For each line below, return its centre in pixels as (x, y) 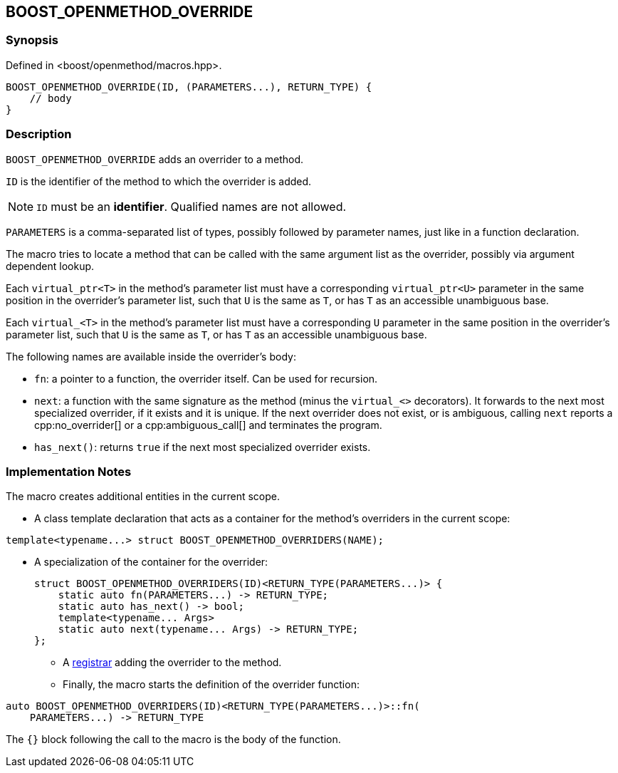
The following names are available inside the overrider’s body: (151, 356)
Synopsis (32, 40)
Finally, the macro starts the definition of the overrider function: (211, 685)
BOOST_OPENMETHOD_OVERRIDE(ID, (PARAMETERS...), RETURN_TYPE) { (189, 87)
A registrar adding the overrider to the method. (172, 663)
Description (39, 134)
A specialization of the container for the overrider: (151, 562)
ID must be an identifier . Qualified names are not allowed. (192, 206)
